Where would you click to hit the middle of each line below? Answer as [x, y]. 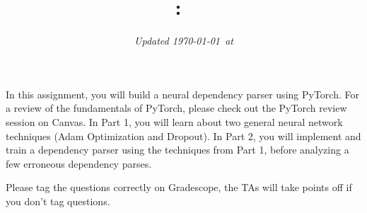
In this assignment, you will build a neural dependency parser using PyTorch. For [182, 94]
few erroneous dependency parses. [79, 163]
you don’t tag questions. [58, 201]
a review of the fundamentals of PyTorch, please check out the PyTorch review [176, 108]
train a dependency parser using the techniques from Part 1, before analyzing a [177, 150]
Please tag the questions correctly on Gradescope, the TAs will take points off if [179, 187]
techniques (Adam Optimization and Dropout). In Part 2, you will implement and [183, 136]
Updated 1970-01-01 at [184, 41]
